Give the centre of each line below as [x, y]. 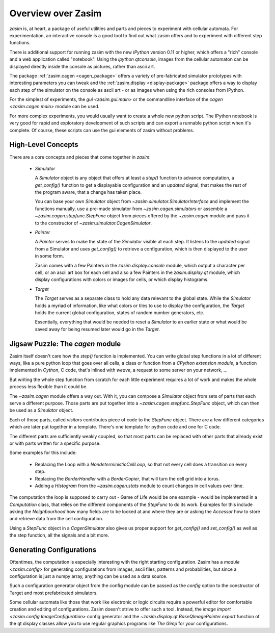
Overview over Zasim [56, 13]
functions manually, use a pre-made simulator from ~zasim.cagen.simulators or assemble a [131, 209]
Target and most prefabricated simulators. [53, 593]
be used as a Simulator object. [42, 410]
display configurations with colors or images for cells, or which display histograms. [122, 280]
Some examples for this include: [43, 453]
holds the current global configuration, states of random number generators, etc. [120, 312]
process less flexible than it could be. [48, 387]
